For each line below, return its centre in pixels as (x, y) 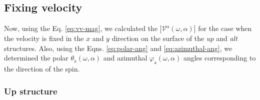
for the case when (225, 28)
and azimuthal (125, 58)
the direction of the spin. (42, 69)
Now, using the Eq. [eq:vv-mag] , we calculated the (81, 28)
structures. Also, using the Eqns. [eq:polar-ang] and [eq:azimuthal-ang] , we (118, 48)
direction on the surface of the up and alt (174, 38)
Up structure (31, 91)
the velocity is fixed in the (44, 38)
